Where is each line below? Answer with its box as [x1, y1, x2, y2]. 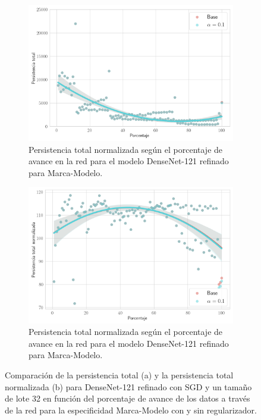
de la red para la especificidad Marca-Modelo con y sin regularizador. [5, 403, 257, 416]
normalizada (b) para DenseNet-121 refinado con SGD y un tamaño [5, 380, 252, 393]
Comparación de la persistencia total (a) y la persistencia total [5, 368, 234, 381]
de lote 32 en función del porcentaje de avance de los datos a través [5, 392, 250, 405]
